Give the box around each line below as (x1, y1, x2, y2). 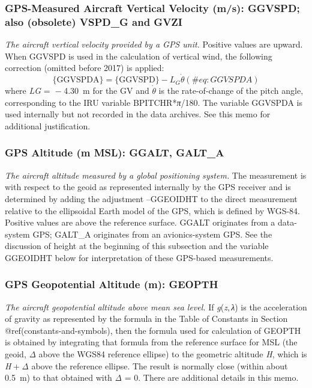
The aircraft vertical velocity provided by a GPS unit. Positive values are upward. (5, 38, 303, 51)
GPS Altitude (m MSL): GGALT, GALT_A (5, 145, 224, 160)
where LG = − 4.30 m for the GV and (5, 84, 149, 97)
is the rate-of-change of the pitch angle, (158, 84, 304, 97)
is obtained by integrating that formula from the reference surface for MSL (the (5, 336, 298, 348)
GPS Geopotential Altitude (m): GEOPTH (5, 277, 218, 292)
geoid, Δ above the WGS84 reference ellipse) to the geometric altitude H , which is (5, 348, 307, 360)
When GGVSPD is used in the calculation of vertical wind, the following (5, 49, 272, 62)
